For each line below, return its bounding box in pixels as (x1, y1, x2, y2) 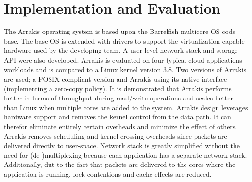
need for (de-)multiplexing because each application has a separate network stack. (4, 149, 247, 160)
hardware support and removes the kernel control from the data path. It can (4, 112, 231, 122)
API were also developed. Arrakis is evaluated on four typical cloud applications (4, 54, 242, 65)
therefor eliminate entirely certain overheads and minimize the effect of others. (4, 121, 237, 132)
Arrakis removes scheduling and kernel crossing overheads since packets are (4, 131, 227, 141)
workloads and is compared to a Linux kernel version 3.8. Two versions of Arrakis (4, 64, 247, 74)
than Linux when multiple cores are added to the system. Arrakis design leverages (4, 102, 248, 112)
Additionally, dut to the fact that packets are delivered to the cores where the (4, 159, 235, 169)
